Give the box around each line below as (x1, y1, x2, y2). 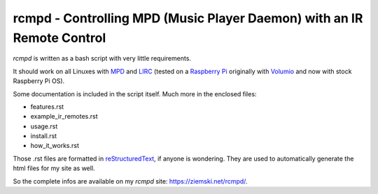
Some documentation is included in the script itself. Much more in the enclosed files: (13, 89, 257, 98)
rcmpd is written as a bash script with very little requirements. (13, 54, 192, 63)
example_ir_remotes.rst (30, 112, 98, 121)
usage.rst (30, 122, 58, 130)
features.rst (30, 102, 64, 111)
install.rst (30, 132, 57, 140)
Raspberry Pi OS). (13, 77, 65, 85)
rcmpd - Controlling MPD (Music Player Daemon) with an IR (13, 10, 363, 26)
